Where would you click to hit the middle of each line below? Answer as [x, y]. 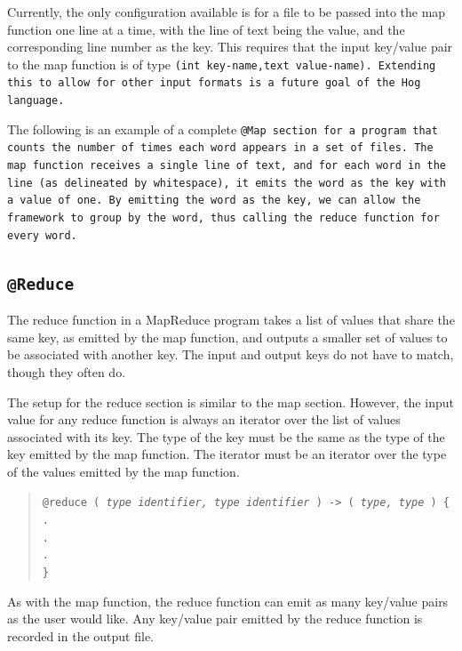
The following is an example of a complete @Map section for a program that [223, 129]
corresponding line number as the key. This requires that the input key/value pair [230, 47]
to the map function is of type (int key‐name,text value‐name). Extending [222, 64]
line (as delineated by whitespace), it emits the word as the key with [227, 183]
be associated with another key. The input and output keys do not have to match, [231, 354]
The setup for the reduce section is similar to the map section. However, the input [231, 402]
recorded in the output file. [80, 635]
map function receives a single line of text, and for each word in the [227, 166]
